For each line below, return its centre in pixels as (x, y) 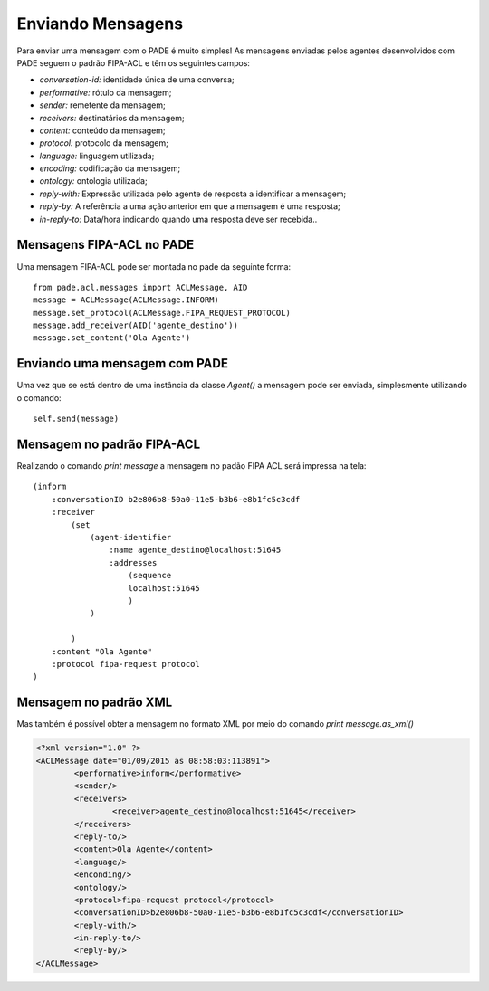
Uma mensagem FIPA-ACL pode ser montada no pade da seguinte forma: (154, 266)
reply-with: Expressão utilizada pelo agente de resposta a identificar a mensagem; (193, 194)
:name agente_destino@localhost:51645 (195, 550)
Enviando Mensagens (100, 24)
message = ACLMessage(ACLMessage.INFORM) (126, 300)
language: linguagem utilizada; (97, 156)
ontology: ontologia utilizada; (94, 181)
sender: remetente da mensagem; (103, 105)
